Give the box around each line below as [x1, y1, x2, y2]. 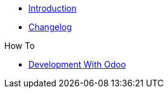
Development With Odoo [28, 59, 126, 69]
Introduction [28, 3, 77, 13]
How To [4, 40, 35, 51]
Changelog [28, 22, 72, 32]
